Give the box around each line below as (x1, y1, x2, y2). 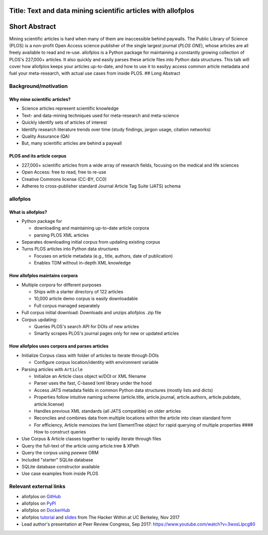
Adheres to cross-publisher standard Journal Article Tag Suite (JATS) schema (21, 183, 181, 189)
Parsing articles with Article (21, 366, 83, 372)
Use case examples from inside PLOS (21, 470, 99, 477)
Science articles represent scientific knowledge (21, 105, 119, 111)
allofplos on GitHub (21, 493, 62, 499)
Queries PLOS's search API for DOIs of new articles (34, 323, 139, 329)
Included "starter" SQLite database (21, 456, 93, 462)
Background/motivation (9, 83, 68, 89)
